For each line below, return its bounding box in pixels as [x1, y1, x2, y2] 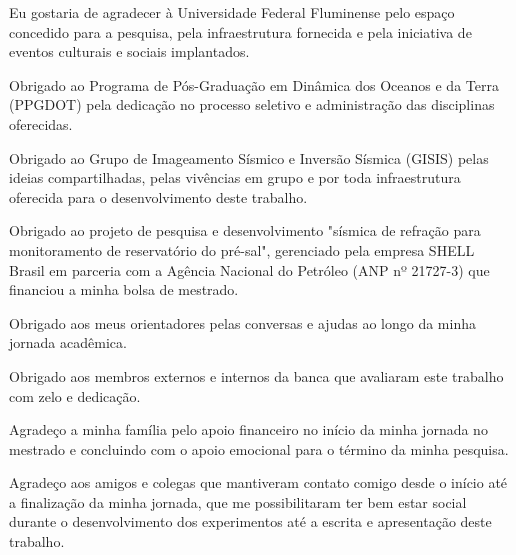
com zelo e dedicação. [9, 385, 141, 406]
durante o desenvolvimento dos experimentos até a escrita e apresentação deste [9, 511, 492, 532]
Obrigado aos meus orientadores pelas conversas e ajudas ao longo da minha [9, 312, 476, 333]
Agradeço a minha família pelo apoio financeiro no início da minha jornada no [9, 419, 488, 440]
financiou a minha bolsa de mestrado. [9, 279, 239, 300]
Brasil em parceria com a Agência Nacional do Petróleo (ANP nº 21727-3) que [9, 259, 490, 280]
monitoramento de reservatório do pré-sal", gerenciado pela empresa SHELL [9, 239, 475, 260]
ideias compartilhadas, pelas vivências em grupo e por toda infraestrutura [9, 167, 461, 188]
